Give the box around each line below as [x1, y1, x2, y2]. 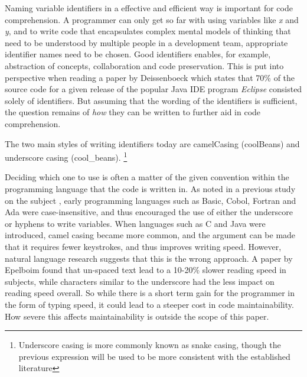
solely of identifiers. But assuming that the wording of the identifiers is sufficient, [5, 94, 298, 106]
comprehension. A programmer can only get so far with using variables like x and [5, 13, 299, 25]
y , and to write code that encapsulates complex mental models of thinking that [5, 25, 291, 37]
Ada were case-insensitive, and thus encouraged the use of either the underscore [5, 206, 293, 218]
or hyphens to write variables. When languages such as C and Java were [5, 217, 266, 229]
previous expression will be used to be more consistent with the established [18, 350, 290, 362]
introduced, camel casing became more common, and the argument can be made [5, 229, 296, 241]
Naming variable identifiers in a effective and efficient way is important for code [5, 2, 293, 14]
